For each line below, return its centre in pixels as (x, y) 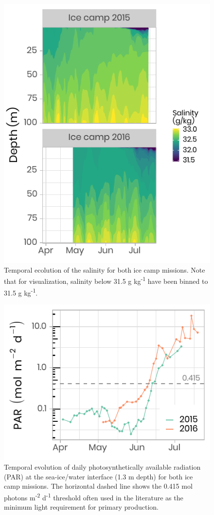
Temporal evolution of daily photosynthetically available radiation (102, 466)
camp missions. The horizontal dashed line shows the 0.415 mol (98, 486)
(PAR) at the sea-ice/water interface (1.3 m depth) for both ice (98, 476)
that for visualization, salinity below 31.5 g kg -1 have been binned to (106, 280)
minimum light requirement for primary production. (81, 507)
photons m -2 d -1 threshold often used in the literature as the (94, 496)
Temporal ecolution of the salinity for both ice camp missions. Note (105, 269)
